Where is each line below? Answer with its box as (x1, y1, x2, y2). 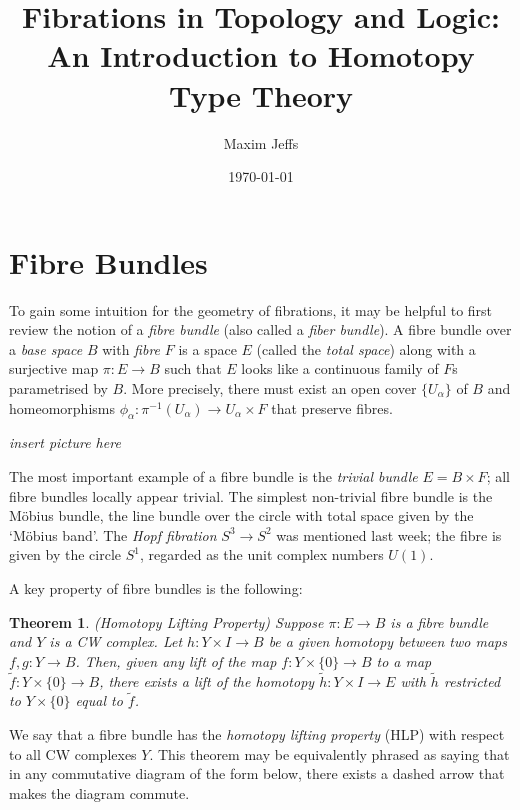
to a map (376, 650, 432, 671)
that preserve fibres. (271, 397, 393, 418)
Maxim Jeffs (223, 132, 299, 153)
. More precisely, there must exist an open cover (123, 378, 417, 398)
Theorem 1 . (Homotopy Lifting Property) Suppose (9, 611, 324, 632)
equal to (75, 690, 123, 711)
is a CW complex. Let (49, 631, 183, 652)
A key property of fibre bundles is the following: (9, 577, 303, 598)
